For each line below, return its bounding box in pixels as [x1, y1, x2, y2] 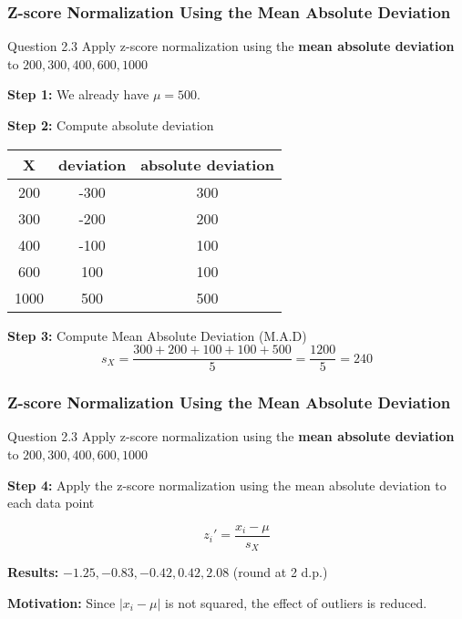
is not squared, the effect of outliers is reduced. [165, 593, 427, 612]
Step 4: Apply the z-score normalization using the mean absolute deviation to [7, 475, 447, 494]
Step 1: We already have [7, 85, 149, 104]
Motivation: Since [7, 593, 116, 612]
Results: [7, 562, 59, 582]
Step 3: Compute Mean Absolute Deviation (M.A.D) [7, 325, 307, 345]
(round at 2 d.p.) [232, 562, 328, 582]
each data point [7, 493, 95, 512]
